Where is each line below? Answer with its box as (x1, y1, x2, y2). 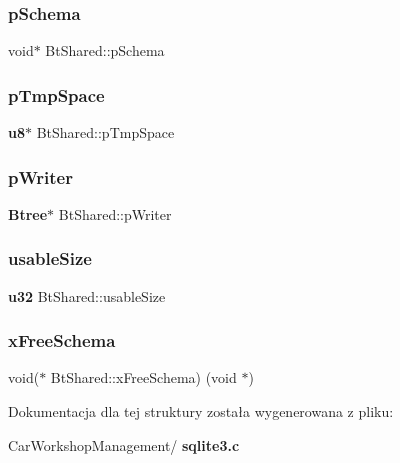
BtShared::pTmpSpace (36, 122, 175, 143)
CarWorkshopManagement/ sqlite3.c (8, 434, 240, 455)
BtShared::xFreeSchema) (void (50, 367, 237, 388)
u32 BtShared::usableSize (8, 285, 166, 306)
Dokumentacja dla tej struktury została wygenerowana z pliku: (8, 401, 394, 422)
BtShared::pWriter (58, 203, 172, 224)
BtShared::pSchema (45, 40, 165, 61)
